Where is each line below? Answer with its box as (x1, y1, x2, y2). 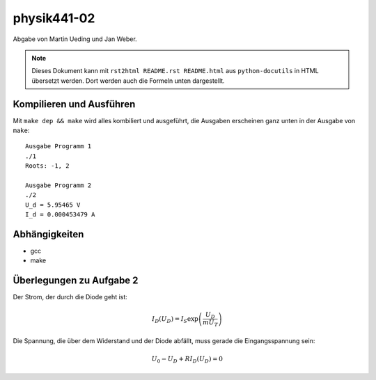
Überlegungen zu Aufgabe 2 (13, 275, 139, 287)
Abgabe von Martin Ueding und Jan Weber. (13, 35, 137, 43)
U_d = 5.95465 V (25, 200, 81, 209)
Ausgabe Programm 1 (25, 143, 92, 150)
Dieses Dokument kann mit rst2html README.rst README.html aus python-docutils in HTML (31, 67, 320, 75)
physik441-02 (13, 10, 95, 26)
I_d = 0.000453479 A (25, 211, 95, 219)
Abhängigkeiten (13, 228, 84, 240)
